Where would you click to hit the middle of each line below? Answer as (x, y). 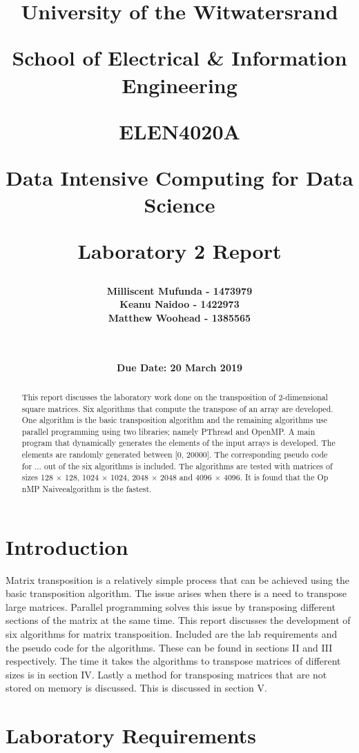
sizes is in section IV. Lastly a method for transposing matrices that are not (166, 674)
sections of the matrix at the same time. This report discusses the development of (178, 620)
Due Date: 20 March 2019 (179, 368)
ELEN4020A (179, 131)
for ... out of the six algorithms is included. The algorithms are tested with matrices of (177, 466)
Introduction (67, 546)
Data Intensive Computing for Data (179, 177)
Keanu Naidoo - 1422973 (179, 304)
